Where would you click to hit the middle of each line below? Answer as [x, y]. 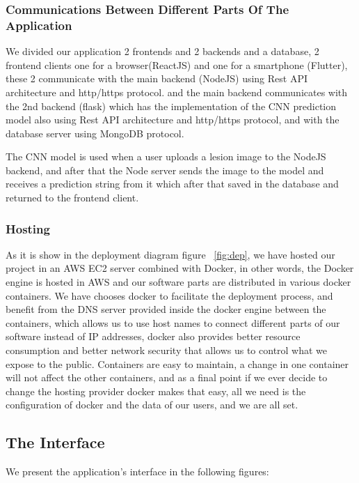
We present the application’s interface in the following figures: [137, 472]
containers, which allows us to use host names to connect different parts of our [173, 322]
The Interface [55, 442]
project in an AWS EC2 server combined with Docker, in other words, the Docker [180, 268]
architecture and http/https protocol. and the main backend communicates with [177, 92]
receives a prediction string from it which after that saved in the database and [172, 184]
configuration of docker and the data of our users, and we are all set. [152, 405]
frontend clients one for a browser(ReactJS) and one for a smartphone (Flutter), [177, 64]
